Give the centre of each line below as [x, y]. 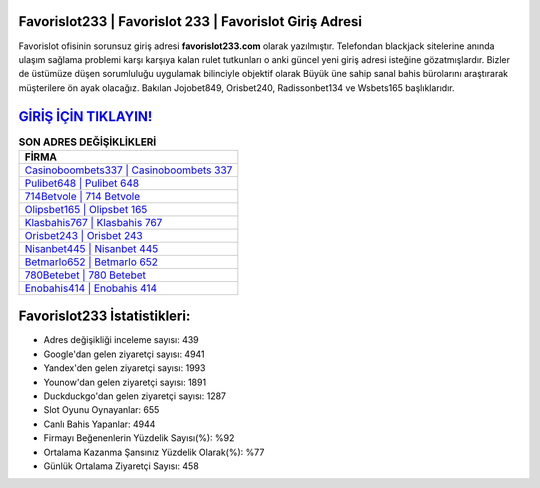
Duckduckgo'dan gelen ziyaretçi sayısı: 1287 [135, 396]
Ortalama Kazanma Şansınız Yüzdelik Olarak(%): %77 [154, 452]
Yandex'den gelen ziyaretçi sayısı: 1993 [124, 368]
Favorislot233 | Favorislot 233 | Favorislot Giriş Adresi [190, 21]
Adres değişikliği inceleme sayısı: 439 [121, 340]
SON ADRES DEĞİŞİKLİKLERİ [87, 142]
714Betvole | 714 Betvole [82, 196]
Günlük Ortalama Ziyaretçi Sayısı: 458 [121, 466]
